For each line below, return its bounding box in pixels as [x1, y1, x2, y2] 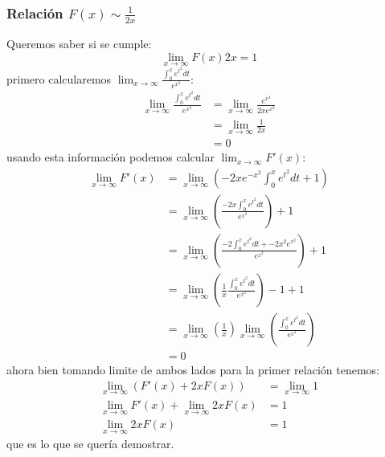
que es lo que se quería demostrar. [6, 435, 174, 452]
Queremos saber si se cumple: [6, 35, 152, 51]
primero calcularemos [6, 70, 112, 87]
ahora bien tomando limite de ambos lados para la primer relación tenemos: [6, 361, 379, 378]
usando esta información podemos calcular [6, 149, 215, 165]
